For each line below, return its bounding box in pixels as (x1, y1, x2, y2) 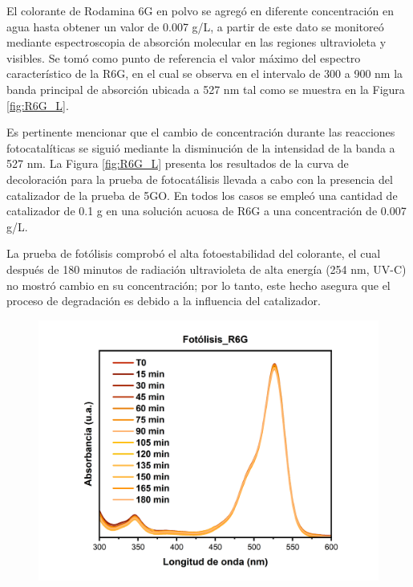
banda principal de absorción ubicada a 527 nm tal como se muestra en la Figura (6, 80, 405, 97)
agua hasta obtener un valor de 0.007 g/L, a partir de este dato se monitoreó (6, 18, 384, 35)
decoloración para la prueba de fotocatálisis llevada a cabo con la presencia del (6, 170, 393, 187)
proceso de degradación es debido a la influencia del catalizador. (6, 292, 321, 309)
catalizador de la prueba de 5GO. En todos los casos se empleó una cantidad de (6, 186, 398, 203)
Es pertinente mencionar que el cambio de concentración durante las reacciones (6, 124, 395, 141)
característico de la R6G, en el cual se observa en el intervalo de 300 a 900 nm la (6, 65, 403, 82)
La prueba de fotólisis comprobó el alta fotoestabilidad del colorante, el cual (6, 245, 381, 262)
